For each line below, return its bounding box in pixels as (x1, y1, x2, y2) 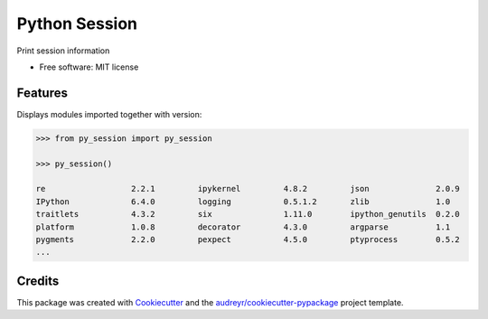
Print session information (16, 45, 110, 56)
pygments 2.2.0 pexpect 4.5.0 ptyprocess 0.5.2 (35, 234, 460, 244)
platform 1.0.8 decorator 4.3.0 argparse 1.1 (35, 221, 451, 232)
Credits (16, 273, 60, 288)
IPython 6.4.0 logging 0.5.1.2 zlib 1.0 (35, 196, 451, 207)
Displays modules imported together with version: (16, 108, 202, 119)
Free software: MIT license (39, 61, 139, 72)
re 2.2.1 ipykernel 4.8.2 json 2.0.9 (35, 183, 460, 194)
